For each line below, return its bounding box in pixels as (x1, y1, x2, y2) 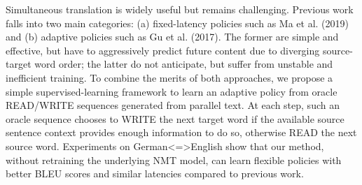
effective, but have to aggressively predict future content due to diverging (6, 43, 320, 57)
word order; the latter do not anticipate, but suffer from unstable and (34, 57, 333, 71)
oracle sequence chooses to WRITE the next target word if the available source (6, 111, 344, 126)
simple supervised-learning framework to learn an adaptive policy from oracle (6, 84, 337, 98)
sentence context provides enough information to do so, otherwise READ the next (6, 125, 357, 140)
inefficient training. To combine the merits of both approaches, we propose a (6, 70, 333, 84)
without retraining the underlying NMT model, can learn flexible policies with (6, 152, 342, 167)
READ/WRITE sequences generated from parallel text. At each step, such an (6, 98, 340, 112)
